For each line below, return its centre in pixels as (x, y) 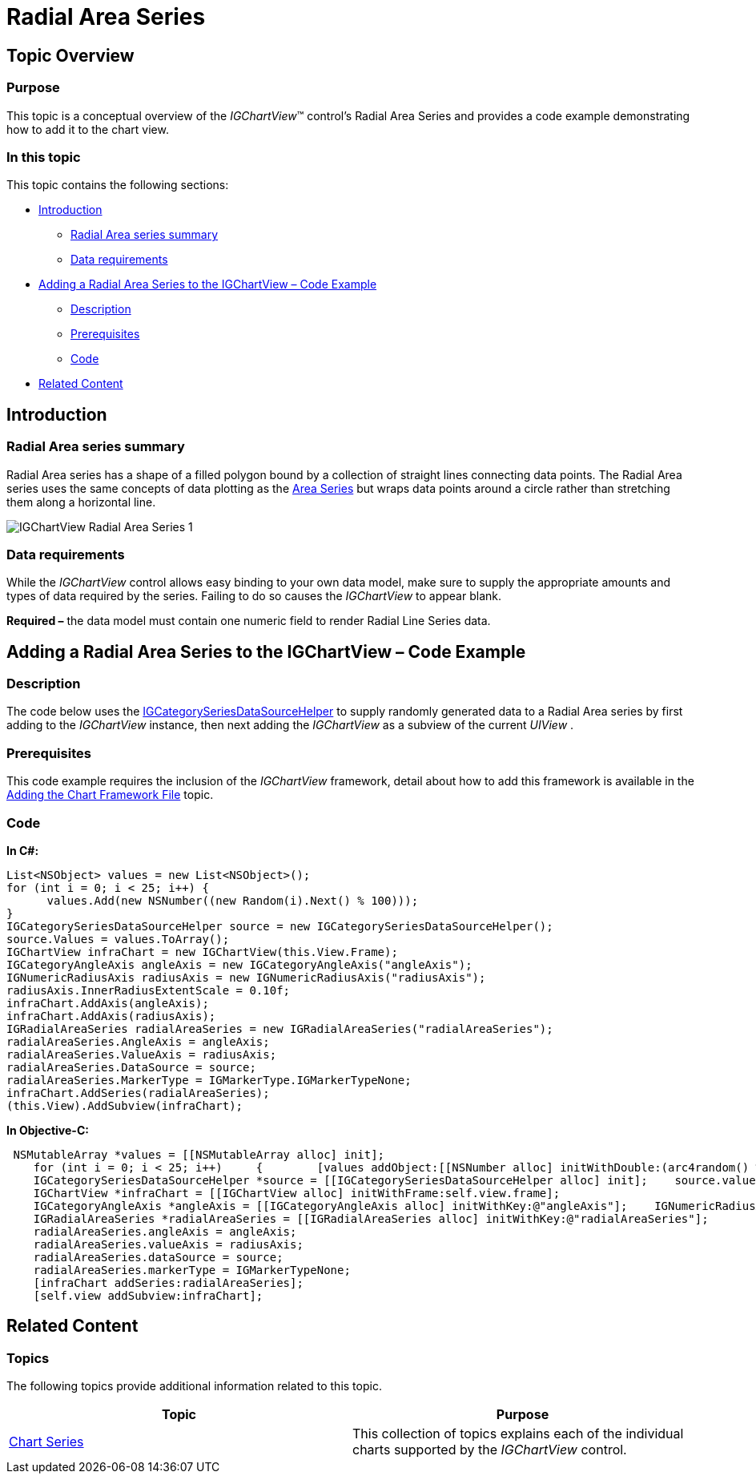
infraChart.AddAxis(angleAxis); (108, 1003)
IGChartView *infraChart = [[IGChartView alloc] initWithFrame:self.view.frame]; (297, 1193)
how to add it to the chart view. (88, 129)
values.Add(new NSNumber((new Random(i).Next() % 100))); (233, 900)
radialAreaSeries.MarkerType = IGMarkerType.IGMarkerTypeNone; (209, 1080)
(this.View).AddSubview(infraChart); (125, 1105)
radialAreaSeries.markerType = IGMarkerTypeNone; (192, 1270)
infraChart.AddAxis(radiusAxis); (111, 1016)
